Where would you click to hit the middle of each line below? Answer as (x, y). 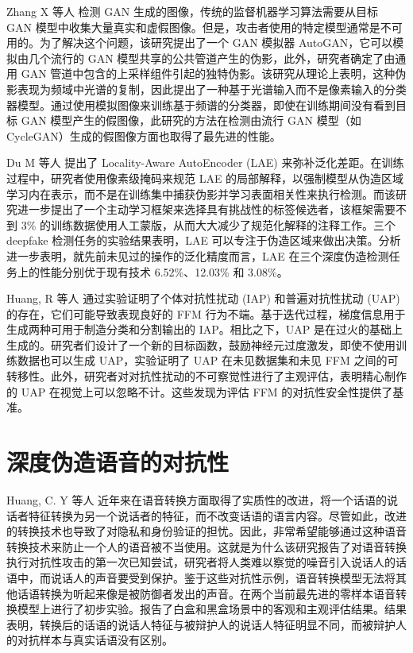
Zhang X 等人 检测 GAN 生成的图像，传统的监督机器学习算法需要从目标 (192, 11)
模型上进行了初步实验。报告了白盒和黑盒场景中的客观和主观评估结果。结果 (212, 609)
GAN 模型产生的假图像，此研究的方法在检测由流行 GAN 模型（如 (191, 120)
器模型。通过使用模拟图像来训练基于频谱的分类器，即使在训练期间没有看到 (201, 104)
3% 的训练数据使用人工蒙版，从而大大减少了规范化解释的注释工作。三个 (208, 224)
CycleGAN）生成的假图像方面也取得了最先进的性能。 (144, 135)
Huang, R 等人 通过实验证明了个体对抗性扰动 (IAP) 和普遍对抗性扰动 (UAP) (203, 298)
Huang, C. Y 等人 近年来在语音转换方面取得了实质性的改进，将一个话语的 (197, 499)
